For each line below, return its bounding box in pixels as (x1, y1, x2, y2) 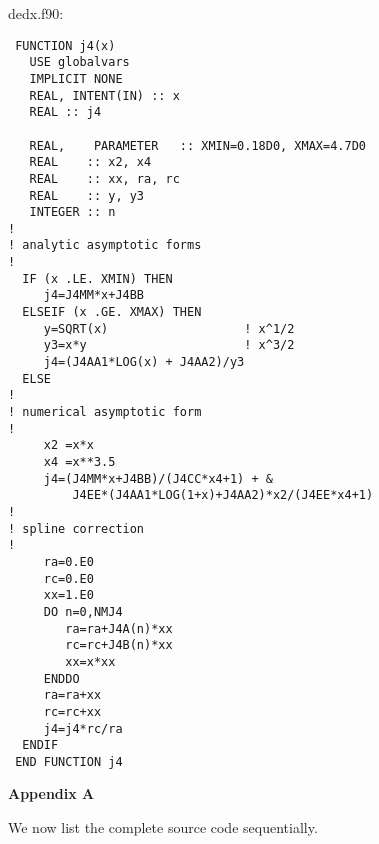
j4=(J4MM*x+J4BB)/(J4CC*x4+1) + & (43, 471, 273, 486)
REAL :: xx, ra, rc (29, 171, 180, 186)
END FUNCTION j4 (15, 754, 123, 769)
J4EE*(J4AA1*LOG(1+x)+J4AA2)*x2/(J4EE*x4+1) (72, 488, 374, 503)
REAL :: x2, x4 (29, 155, 152, 170)
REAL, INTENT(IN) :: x (29, 88, 180, 103)
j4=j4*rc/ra (43, 721, 123, 736)
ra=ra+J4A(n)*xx (65, 621, 173, 636)
